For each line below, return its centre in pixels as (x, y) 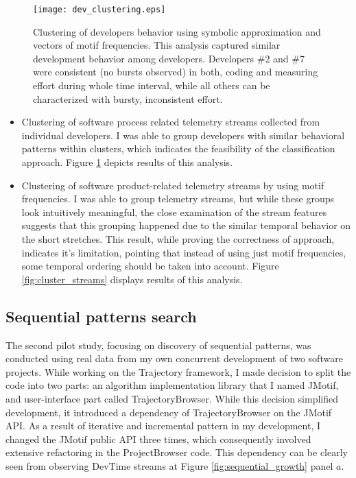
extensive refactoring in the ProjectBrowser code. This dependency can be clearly (177, 452)
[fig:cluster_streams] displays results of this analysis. (132, 279)
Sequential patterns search (101, 316)
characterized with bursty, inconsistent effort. (128, 98)
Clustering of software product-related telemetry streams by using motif (173, 185)
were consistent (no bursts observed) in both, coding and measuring (176, 72)
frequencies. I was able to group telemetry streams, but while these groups (178, 199)
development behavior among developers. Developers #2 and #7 (169, 58)
